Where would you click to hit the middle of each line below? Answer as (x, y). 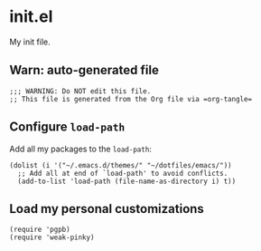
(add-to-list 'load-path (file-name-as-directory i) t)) (127, 181)
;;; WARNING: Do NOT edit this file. (80, 91)
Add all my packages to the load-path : (80, 149)
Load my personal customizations (107, 209)
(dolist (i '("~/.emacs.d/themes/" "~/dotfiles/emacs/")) (121, 165)
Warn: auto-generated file (84, 70)
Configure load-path (67, 127)
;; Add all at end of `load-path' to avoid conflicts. (123, 173)
